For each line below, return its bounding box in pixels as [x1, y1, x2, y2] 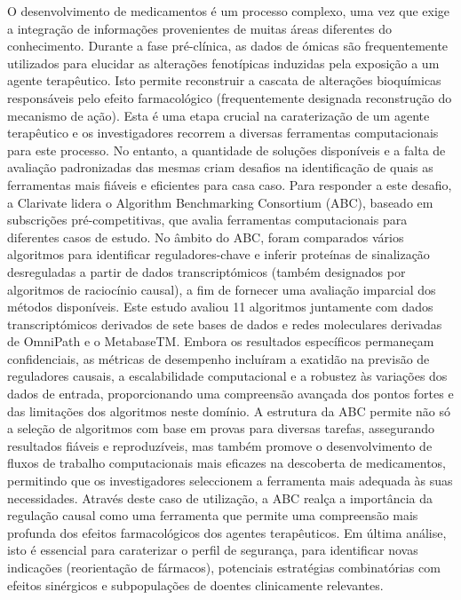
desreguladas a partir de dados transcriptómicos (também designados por [7, 262, 406, 280]
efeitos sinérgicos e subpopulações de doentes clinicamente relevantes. [7, 575, 384, 594]
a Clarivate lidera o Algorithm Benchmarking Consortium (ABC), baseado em [7, 193, 433, 211]
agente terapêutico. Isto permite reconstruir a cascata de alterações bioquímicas [7, 71, 441, 90]
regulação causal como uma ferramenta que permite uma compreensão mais [7, 506, 418, 525]
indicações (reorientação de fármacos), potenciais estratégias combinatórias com [7, 558, 441, 576]
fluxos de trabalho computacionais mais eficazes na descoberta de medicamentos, [7, 454, 446, 472]
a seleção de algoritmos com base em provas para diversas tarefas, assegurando [7, 419, 435, 438]
